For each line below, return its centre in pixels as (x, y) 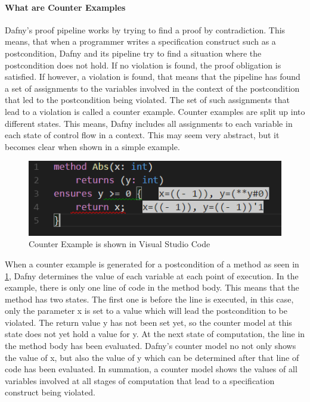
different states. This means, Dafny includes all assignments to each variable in (149, 123)
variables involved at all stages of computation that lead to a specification (140, 380)
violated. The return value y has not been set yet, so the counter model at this (148, 322)
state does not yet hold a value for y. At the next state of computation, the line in (155, 334)
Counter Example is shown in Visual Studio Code (120, 244)
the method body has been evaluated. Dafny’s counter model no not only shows (151, 346)
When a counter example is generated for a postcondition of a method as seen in (152, 264)
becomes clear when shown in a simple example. (92, 146)
